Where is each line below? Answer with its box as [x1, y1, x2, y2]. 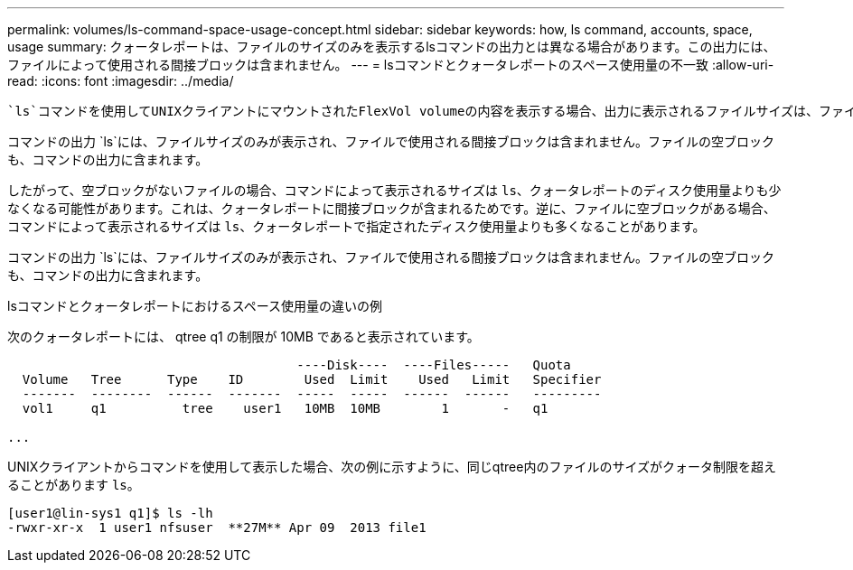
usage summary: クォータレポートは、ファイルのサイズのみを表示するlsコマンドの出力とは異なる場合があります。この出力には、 [7, 39, 776, 54]
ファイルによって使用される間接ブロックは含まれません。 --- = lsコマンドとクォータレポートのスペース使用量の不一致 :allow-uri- [7, 57, 774, 72]
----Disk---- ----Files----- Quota [296, 358, 571, 372]
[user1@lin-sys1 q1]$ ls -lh [7, 506, 213, 520]
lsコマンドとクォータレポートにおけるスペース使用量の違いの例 [7, 298, 383, 313]
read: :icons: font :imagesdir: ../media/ [7, 73, 234, 89]
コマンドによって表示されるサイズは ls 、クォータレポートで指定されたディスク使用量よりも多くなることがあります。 [7, 219, 706, 234]
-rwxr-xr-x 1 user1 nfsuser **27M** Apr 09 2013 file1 [7, 520, 426, 535]
